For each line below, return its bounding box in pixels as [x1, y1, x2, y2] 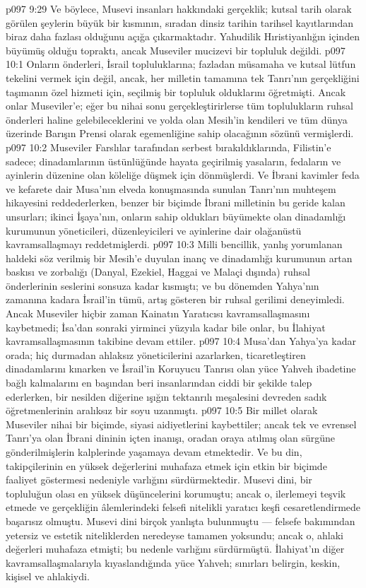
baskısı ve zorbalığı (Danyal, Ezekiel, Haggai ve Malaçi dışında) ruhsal [6, 264, 310, 279]
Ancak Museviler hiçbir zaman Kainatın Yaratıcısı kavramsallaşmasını [6, 306, 310, 321]
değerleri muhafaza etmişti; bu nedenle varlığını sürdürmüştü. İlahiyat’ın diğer [6, 541, 345, 556]
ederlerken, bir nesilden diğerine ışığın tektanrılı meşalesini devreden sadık [6, 389, 327, 404]
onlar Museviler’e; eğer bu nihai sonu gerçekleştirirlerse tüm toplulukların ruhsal [6, 98, 353, 113]
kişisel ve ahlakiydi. [6, 569, 90, 584]
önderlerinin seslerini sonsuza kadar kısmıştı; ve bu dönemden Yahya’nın [6, 278, 319, 293]
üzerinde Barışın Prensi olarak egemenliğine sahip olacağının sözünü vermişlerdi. [6, 126, 354, 141]
